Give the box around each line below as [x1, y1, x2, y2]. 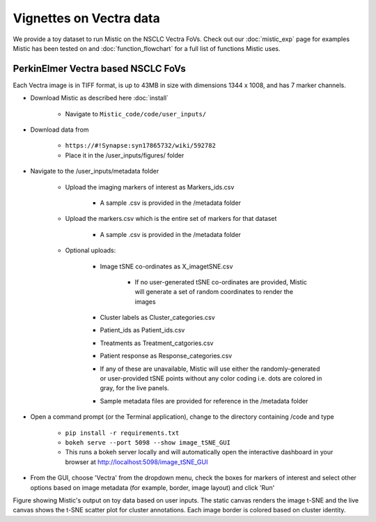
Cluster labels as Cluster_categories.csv [100, 314, 215, 322]
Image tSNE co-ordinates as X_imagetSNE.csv [100, 262, 233, 270]
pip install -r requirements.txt [65, 429, 180, 437]
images [134, 297, 156, 306]
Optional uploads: [65, 246, 116, 254]
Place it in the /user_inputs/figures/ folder [65, 151, 185, 160]
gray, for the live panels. [100, 384, 170, 392]
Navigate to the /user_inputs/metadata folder [30, 167, 159, 176]
